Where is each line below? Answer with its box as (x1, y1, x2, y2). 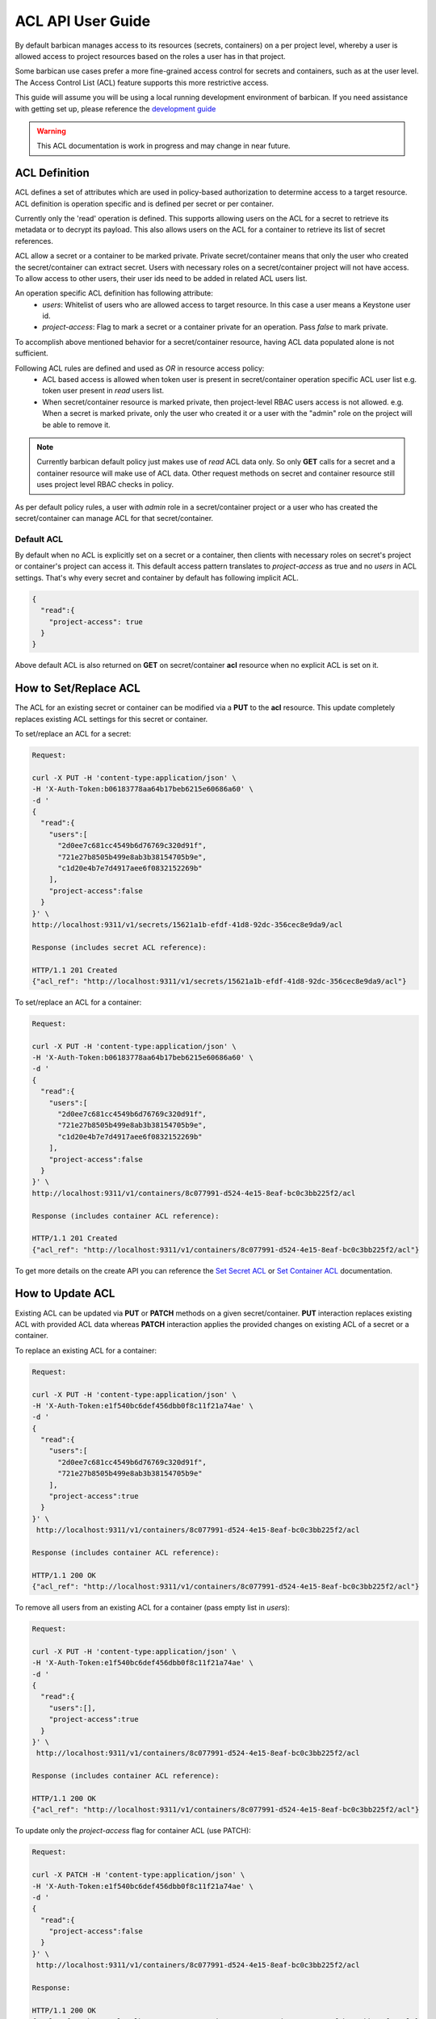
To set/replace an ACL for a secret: (15, 729, 132, 739)
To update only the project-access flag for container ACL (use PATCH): (15, 1826, 252, 1836)
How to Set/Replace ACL (15, 682, 140, 695)
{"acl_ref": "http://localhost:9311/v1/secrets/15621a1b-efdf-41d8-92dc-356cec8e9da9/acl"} (31, 976, 407, 985)
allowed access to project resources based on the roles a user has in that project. (15, 51, 286, 61)
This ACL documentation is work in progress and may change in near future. (36, 141, 291, 151)
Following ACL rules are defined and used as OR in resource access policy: (15, 363, 265, 373)
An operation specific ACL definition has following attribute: (15, 288, 214, 298)
